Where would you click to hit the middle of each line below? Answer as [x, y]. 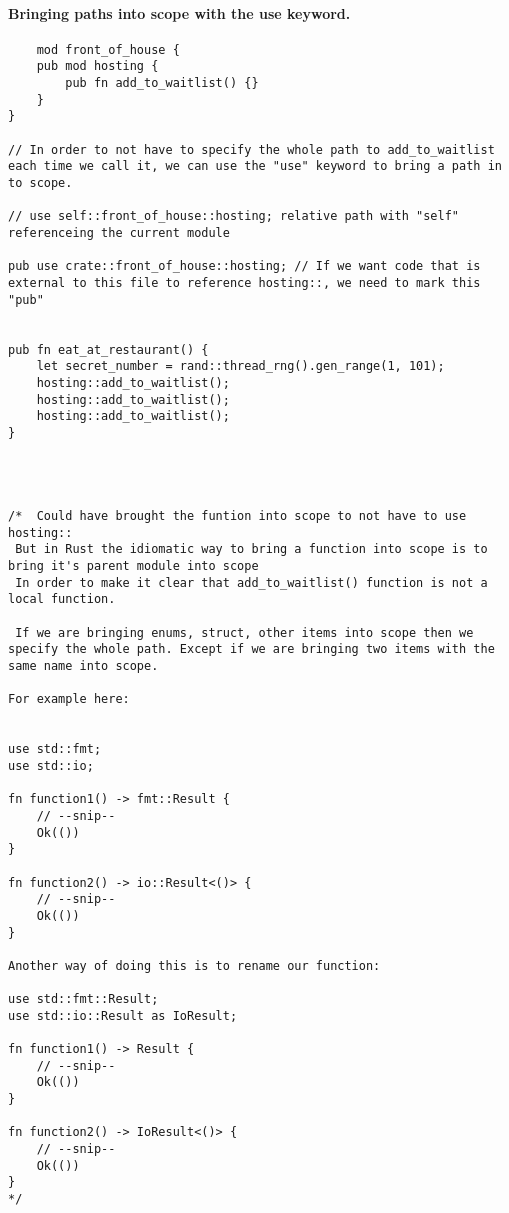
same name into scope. [83, 666]
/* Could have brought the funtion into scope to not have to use [237, 516]
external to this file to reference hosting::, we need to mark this [244, 282]
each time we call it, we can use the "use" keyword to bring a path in [255, 166]
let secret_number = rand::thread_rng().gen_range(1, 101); [240, 366]
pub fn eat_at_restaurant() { [108, 349]
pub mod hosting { [97, 66]
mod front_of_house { [108, 49]
